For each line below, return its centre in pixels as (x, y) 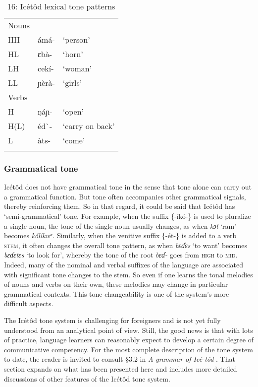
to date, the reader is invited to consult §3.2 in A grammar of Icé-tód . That (120, 359)
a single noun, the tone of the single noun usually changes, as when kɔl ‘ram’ (120, 226)
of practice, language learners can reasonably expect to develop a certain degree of (129, 340)
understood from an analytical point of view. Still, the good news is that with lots (129, 330)
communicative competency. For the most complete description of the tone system (129, 349)
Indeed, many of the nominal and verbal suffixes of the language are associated (124, 264)
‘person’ (76, 39)
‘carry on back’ (89, 126)
